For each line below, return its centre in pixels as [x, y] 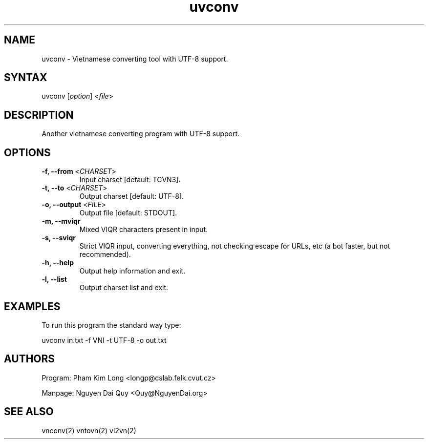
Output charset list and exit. [124, 288]
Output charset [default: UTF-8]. [132, 196]
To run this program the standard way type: [111, 325]
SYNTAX [26, 78]
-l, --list [54, 279]
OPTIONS [27, 152]
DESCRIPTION [39, 115]
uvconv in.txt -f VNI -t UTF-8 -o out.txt [104, 340]
